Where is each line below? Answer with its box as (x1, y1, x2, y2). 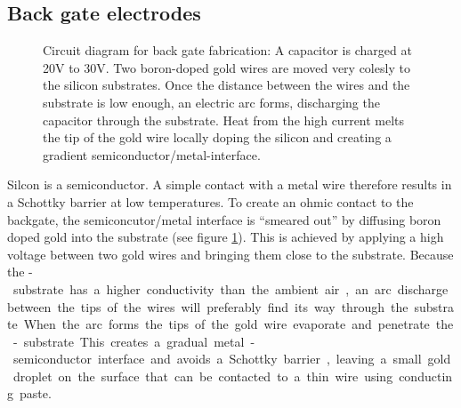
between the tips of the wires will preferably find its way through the (7, 297, 408, 316)
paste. (19, 384, 52, 403)
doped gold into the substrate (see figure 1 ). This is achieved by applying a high (7, 228, 444, 246)
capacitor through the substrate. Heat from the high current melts (43, 110, 405, 129)
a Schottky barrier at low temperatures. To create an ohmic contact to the (7, 192, 414, 211)
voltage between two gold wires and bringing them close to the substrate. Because (7, 244, 454, 263)
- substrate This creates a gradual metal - (12, 332, 255, 350)
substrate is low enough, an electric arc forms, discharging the (43, 92, 380, 111)
